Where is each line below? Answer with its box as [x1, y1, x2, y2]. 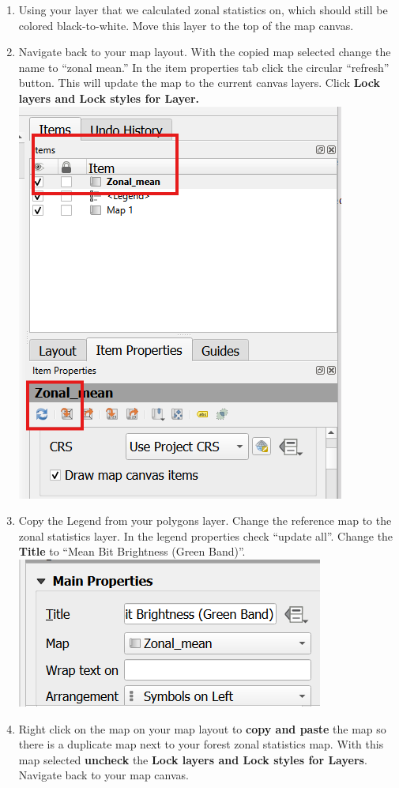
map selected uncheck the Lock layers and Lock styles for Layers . [18, 751, 367, 767]
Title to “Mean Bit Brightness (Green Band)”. [18, 543, 246, 560]
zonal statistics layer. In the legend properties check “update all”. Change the [18, 527, 393, 544]
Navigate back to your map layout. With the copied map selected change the [18, 43, 391, 60]
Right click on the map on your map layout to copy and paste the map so [18, 720, 386, 737]
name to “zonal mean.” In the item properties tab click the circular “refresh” [18, 58, 390, 75]
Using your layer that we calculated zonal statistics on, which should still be [18, 2, 388, 17]
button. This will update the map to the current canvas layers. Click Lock [18, 74, 381, 91]
